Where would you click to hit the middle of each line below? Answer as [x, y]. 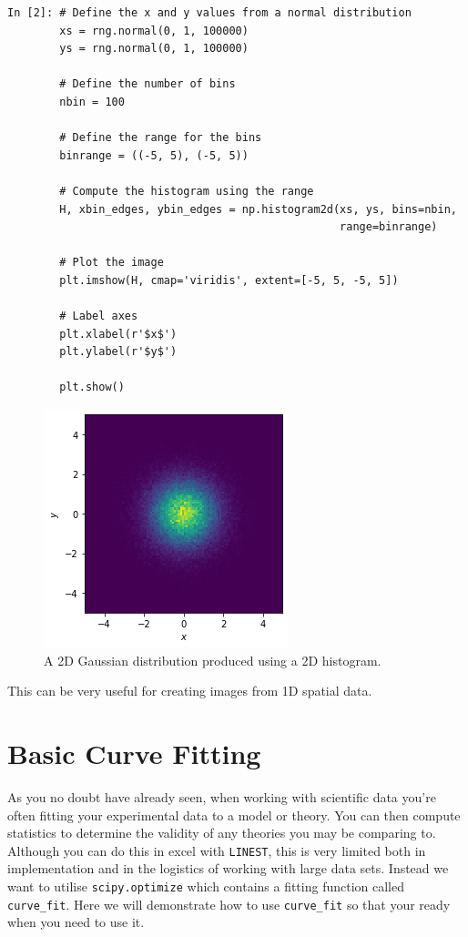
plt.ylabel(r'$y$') [118, 352]
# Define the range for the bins [161, 138]
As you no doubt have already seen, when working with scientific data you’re [222, 796]
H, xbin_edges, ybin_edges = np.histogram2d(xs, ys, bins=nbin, [258, 209]
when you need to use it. [76, 922]
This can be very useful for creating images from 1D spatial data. [190, 691]
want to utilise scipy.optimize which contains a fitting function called [206, 886]
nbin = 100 [92, 102]
